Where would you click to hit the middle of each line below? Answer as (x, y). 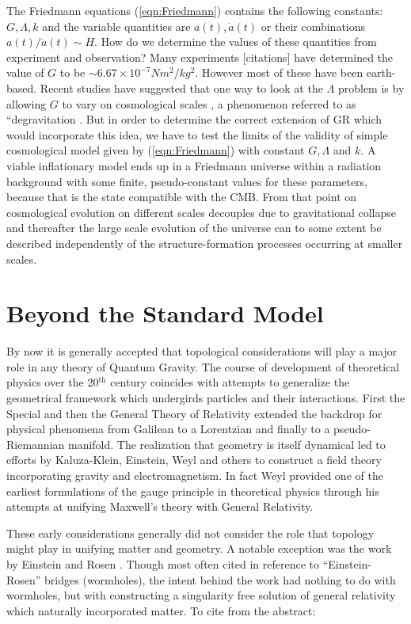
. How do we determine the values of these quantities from (236, 42)
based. (22, 88)
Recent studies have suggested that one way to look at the (181, 88)
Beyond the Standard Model (165, 313)
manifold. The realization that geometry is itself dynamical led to (226, 444)
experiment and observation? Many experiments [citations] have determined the (200, 57)
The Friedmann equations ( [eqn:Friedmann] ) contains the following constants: (195, 10)
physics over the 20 (53, 382)
